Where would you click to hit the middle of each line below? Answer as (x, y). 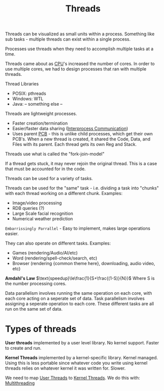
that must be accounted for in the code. (45, 169)
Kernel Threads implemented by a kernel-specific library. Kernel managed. (82, 358)
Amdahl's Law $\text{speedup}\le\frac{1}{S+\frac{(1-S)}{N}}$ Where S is (80, 278)
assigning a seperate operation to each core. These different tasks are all (80, 304)
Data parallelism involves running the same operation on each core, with (79, 293)
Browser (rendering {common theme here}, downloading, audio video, (84, 263)
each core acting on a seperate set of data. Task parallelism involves (75, 299)
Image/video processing (37, 203)
